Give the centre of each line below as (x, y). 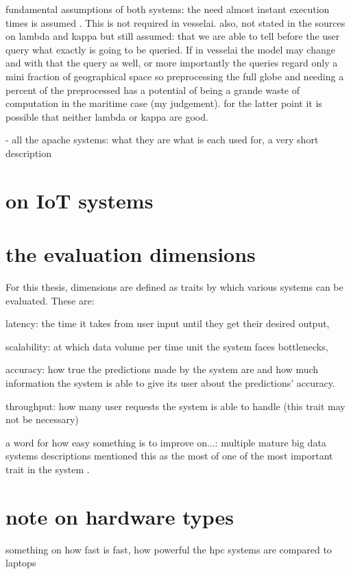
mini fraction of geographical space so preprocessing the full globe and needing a (175, 76)
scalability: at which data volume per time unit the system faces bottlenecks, (167, 346)
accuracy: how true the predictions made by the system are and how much (162, 369)
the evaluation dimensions (131, 254)
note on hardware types (120, 516)
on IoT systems (80, 200)
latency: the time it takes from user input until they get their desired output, (168, 323)
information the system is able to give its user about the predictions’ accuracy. (170, 383)
